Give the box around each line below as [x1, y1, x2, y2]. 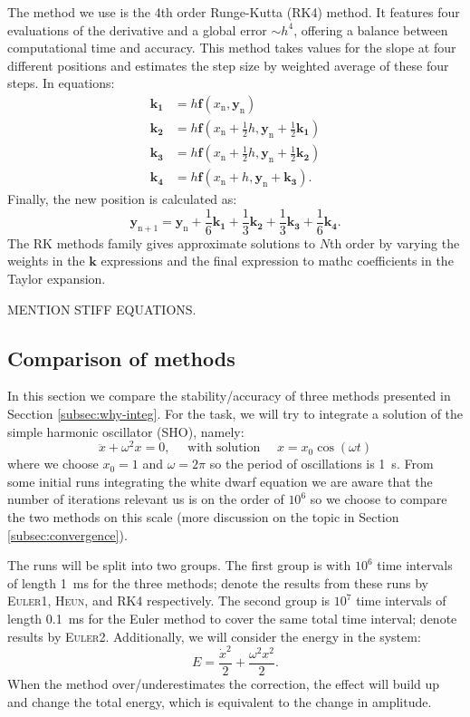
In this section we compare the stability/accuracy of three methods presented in [7, 386, 451, 405]
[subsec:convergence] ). [7, 525, 128, 544]
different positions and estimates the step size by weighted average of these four [7, 55, 449, 74]
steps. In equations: [7, 73, 115, 92]
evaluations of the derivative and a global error [7, 20, 267, 39]
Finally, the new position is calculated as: [7, 189, 237, 208]
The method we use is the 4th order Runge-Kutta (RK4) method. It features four [7, 3, 460, 21]
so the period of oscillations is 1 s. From [209, 454, 434, 473]
